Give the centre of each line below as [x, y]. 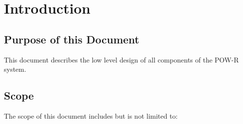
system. [15, 69]
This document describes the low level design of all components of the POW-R [121, 59]
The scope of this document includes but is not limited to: [91, 115]
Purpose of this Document [72, 39]
